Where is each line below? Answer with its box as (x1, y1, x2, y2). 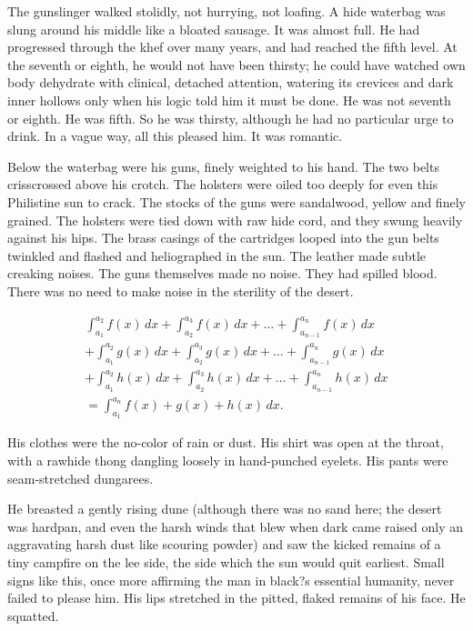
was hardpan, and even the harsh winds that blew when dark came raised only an (7, 516, 463, 536)
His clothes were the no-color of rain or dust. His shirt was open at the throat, (7, 433, 444, 452)
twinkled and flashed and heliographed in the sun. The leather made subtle (7, 245, 427, 265)
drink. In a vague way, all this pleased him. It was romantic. (7, 126, 343, 145)
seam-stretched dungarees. (7, 468, 154, 487)
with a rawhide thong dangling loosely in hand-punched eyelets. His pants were (7, 451, 448, 470)
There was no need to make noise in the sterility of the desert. (7, 281, 354, 300)
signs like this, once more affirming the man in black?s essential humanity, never (7, 570, 455, 589)
